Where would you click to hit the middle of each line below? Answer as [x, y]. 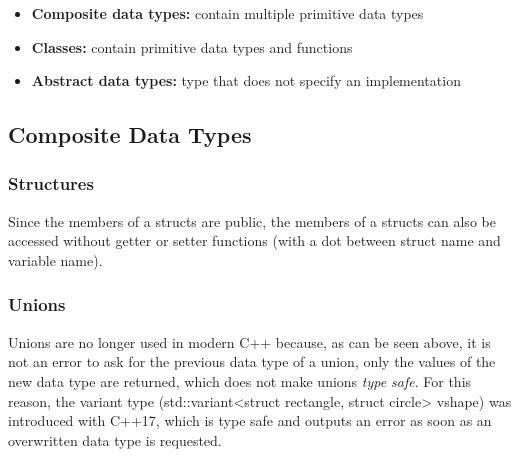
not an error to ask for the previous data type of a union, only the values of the [252, 361]
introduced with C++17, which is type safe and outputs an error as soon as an [250, 420]
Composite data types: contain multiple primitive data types [227, 13]
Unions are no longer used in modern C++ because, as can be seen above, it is [249, 341]
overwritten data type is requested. [115, 439]
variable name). [55, 259]
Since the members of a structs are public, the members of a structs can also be [252, 220]
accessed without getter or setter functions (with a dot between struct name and [254, 240]
